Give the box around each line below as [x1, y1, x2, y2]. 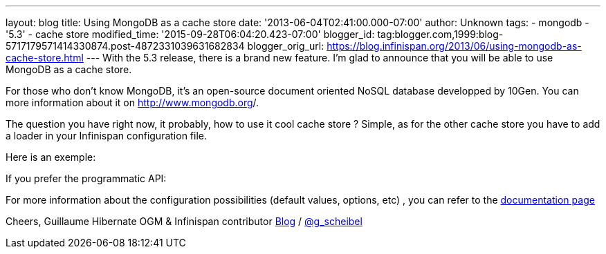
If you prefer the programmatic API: [6, 173, 167, 184]
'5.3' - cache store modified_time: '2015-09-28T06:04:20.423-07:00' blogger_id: [6, 28, 375, 40]
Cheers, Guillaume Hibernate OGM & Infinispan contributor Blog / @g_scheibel [6, 215, 362, 227]
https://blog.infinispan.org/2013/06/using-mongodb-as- [327, 40, 582, 52]
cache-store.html [6, 52, 84, 63]
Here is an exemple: [6, 151, 96, 163]
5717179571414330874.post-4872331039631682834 [6, 40, 245, 52]
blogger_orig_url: [247, 40, 324, 52]
